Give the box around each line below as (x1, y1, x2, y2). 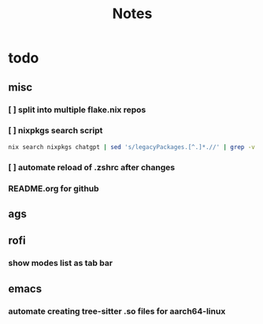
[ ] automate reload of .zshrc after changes (8, 162, 176, 173)
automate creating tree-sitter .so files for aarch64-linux (8, 305, 226, 316)
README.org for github (8, 183, 100, 194)
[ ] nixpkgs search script (8, 125, 103, 136)
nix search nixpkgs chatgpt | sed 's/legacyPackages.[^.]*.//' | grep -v (8, 143, 256, 151)
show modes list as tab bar (8, 258, 113, 269)
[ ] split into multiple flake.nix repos (8, 104, 146, 115)
